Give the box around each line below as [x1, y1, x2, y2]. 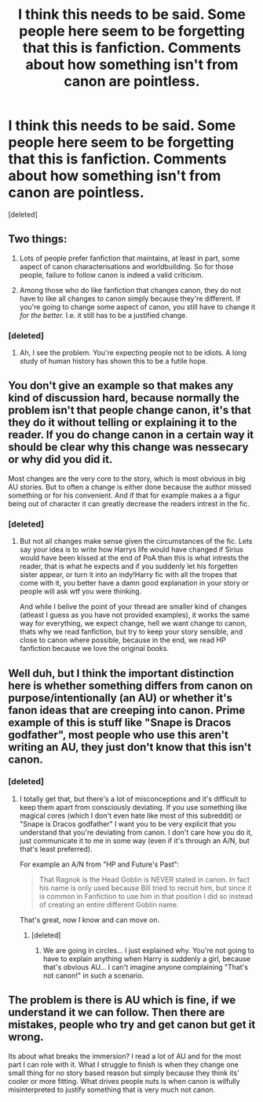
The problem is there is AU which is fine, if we [8, 993, 236, 1007]
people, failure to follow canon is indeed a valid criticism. [19, 270, 204, 279]
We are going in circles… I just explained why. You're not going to [42, 945, 255, 955]
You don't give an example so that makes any [8, 379, 234, 393]
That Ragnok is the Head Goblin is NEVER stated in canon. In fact [38, 875, 250, 884]
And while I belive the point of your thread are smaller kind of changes [19, 602, 247, 612]
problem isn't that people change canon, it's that [8, 404, 251, 417]
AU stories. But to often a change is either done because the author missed [8, 482, 251, 491]
